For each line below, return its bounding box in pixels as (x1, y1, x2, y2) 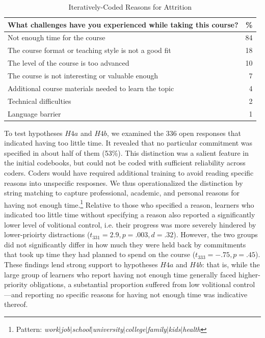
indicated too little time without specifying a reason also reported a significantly (4, 209, 255, 219)
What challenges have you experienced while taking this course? (8, 19, 238, 30)
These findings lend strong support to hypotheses (4, 259, 158, 269)
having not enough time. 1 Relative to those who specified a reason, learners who (4, 198, 254, 210)
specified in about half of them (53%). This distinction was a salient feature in (4, 147, 249, 158)
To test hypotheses (4, 127, 63, 138)
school (72, 323, 91, 334)
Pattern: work (16, 323, 59, 334)
